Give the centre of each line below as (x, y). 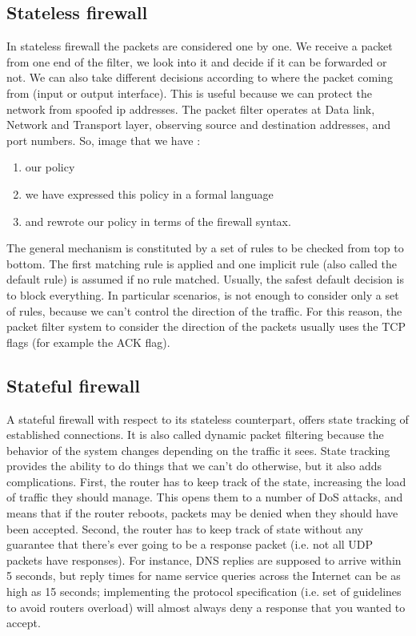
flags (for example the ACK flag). (88, 342)
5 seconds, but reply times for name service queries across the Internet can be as (204, 576)
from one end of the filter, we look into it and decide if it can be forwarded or (197, 61)
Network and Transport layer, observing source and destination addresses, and (198, 125)
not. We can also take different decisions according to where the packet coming (200, 77)
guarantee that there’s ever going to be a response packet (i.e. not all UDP (190, 544)
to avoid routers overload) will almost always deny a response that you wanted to (206, 607)
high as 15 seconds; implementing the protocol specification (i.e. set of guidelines (204, 592)
